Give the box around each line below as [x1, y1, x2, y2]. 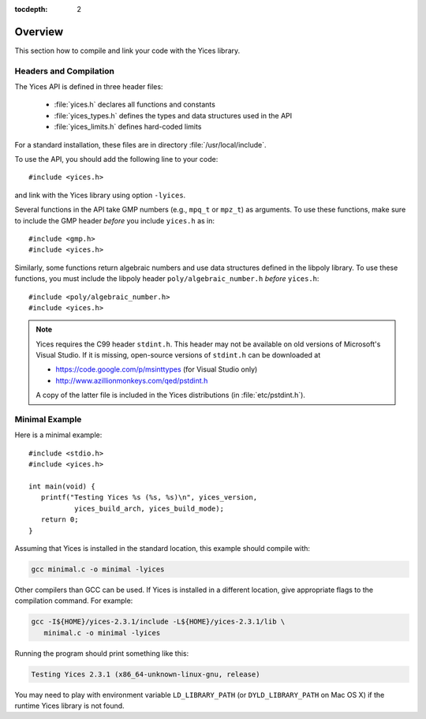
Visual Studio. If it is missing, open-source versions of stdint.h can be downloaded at [35, 350, 321, 360]
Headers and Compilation [14, 66, 114, 77]
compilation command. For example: [14, 596, 133, 605]
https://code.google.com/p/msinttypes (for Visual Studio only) [55, 365, 258, 374]
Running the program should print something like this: [14, 648, 189, 658]
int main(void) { [28, 481, 95, 491]
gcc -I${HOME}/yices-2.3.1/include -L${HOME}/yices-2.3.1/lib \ [31, 617, 286, 627]
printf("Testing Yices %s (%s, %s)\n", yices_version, [40, 493, 258, 502]
